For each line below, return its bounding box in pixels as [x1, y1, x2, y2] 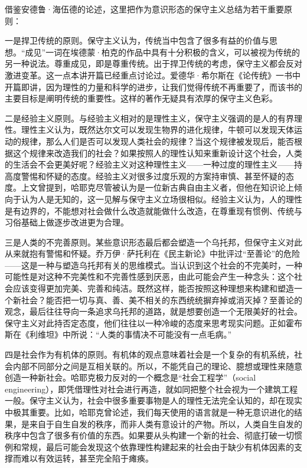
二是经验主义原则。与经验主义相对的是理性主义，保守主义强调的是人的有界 [5, 112, 294, 124]
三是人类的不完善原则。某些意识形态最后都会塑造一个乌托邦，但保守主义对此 [5, 235, 302, 248]
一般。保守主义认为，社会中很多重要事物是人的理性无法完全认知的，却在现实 [5, 394, 302, 407]
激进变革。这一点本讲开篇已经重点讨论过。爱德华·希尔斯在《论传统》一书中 [5, 68, 301, 81]
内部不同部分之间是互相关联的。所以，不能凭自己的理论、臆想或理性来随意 [12, 359, 302, 372]
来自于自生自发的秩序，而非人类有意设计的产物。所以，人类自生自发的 [29, 417, 302, 430]
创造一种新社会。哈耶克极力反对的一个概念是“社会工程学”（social [5, 371, 256, 384]
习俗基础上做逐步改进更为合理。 [5, 216, 129, 228]
